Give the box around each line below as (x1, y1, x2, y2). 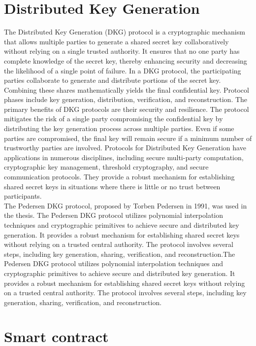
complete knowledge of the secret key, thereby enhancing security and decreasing (4, 55, 247, 66)
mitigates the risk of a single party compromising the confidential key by (4, 113, 223, 124)
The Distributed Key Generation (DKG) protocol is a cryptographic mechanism (4, 27, 245, 37)
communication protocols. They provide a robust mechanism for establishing (4, 172, 235, 182)
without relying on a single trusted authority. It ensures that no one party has (4, 46, 240, 56)
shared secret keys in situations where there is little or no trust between (4, 181, 221, 191)
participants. (4, 191, 42, 201)
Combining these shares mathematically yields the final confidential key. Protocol (4, 84, 249, 95)
